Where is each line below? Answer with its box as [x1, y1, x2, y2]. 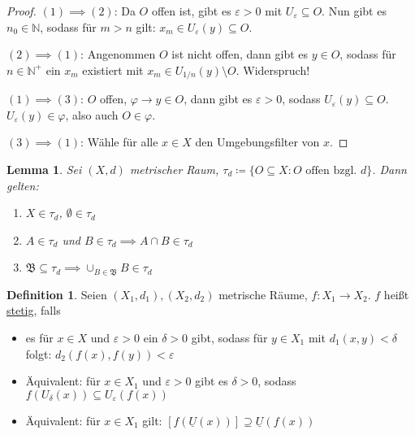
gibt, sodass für [191, 329, 268, 346]
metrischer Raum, [129, 161, 219, 178]
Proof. [6, 2, 37, 19]
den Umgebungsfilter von [195, 133, 320, 150]
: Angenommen [80, 46, 156, 63]
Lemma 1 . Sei [6, 161, 82, 178]
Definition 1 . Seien [6, 285, 107, 302]
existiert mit [82, 61, 144, 78]
